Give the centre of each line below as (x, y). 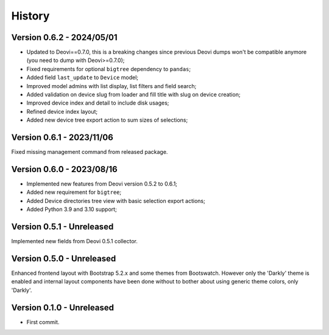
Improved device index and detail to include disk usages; (98, 103)
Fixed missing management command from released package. (90, 152)
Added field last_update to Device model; (83, 78)
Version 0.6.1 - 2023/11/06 (62, 137)
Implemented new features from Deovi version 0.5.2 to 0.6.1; (102, 184)
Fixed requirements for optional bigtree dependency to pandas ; (109, 69)
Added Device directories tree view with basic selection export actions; (116, 201)
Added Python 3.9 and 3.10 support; (72, 209)
